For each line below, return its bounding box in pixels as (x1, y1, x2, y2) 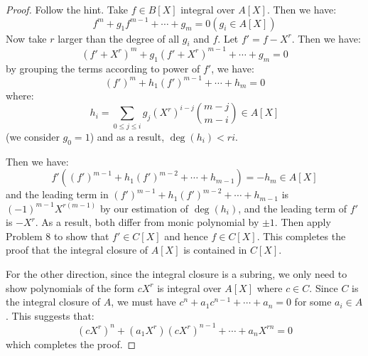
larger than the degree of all (58, 31, 180, 45)
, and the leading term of (238, 200, 347, 215)
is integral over (157, 280, 222, 295)
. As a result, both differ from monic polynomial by (35, 215, 259, 230)
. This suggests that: (6, 308, 94, 323)
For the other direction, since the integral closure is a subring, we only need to (6, 266, 347, 281)
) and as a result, (90, 129, 165, 144)
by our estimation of (99, 200, 189, 215)
